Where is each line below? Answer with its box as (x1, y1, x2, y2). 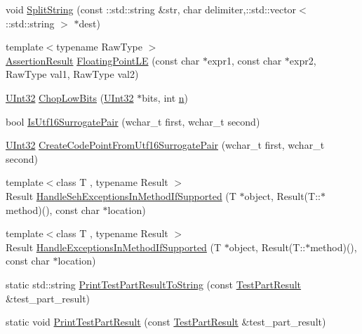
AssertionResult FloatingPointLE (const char (6, 53, 200, 67)
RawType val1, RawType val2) (6, 67, 139, 81)
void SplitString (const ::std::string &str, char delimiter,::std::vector (6, 2, 297, 16)
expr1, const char (208, 53, 282, 67)
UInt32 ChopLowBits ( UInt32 (6, 90, 134, 105)
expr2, (289, 53, 316, 67)
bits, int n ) (142, 90, 189, 105)
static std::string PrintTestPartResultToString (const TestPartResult (6, 276, 302, 291)
